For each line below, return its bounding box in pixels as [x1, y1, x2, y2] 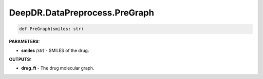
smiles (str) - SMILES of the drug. [21, 47, 89, 53]
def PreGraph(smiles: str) [19, 26, 84, 32]
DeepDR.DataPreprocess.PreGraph [9, 7, 154, 18]
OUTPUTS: [9, 56, 32, 62]
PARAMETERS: [9, 39, 40, 45]
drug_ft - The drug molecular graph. [21, 65, 94, 71]
